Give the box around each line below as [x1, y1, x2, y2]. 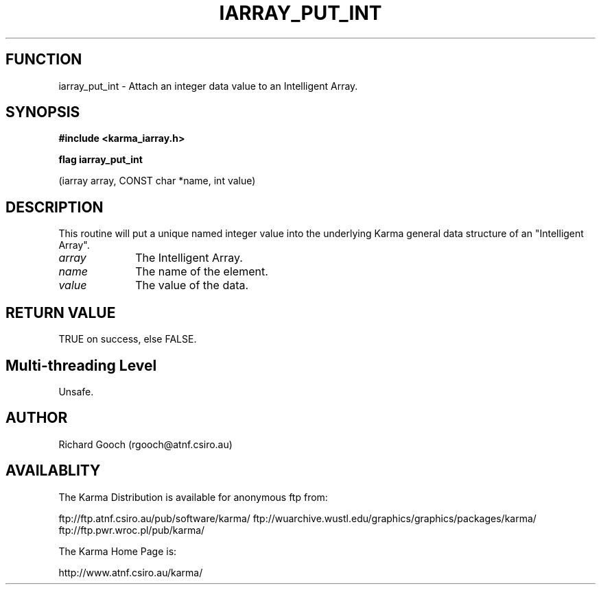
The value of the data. [135, 278, 249, 293]
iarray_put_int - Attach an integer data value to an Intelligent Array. [58, 79, 358, 92]
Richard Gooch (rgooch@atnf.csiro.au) [58, 438, 233, 450]
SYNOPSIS [5, 103, 80, 121]
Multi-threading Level [5, 356, 157, 374]
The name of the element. [135, 265, 268, 279]
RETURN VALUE [5, 304, 116, 321]
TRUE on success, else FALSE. [58, 333, 197, 345]
